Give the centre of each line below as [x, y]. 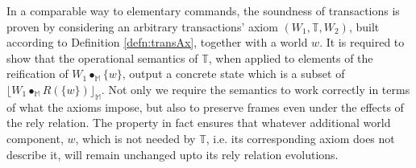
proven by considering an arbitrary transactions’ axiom [142, 26]
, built [364, 26]
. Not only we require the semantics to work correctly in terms [256, 89]
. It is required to [362, 42]
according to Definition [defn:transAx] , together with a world [157, 42]
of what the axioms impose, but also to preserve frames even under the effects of [205, 107]
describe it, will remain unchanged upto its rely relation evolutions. [173, 154]
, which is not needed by [135, 138]
